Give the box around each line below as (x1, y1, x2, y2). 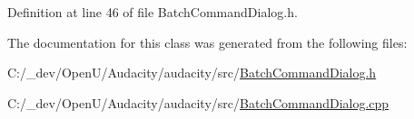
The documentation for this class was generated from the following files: (7, 32, 408, 51)
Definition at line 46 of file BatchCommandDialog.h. (7, 3, 298, 21)
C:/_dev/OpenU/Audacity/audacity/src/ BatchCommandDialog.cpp (7, 93, 389, 112)
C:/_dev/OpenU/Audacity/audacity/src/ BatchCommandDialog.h (7, 63, 377, 82)
